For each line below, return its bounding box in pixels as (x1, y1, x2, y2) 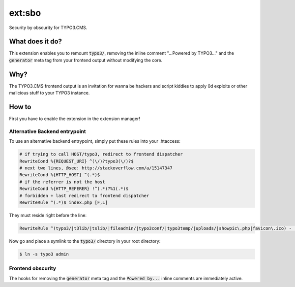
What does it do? (9, 37, 62, 46)
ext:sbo (9, 7, 41, 18)
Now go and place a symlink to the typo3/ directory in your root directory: (9, 238, 161, 244)
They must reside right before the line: (9, 212, 87, 218)
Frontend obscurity (9, 265, 57, 272)
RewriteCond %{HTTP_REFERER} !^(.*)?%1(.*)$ (19, 186, 129, 191)
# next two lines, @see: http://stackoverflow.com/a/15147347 (19, 165, 173, 171)
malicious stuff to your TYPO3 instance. (9, 90, 90, 96)
